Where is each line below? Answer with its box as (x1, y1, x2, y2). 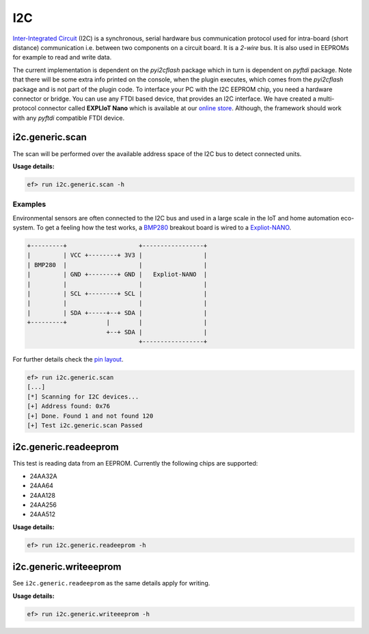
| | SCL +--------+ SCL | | (27, 290, 208, 298)
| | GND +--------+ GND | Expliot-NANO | (27, 270, 208, 279)
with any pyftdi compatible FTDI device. (12, 114, 125, 122)
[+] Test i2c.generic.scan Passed (27, 421, 143, 429)
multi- (318, 94, 335, 103)
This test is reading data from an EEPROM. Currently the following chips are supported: (12, 459, 258, 468)
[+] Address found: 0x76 (27, 403, 111, 410)
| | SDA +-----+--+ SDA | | (27, 309, 208, 316)
